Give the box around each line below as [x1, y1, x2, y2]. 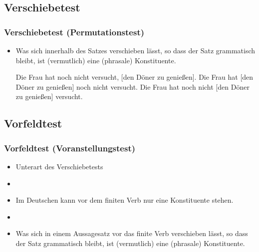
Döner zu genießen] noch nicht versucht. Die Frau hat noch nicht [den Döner [15, 81, 250, 92]
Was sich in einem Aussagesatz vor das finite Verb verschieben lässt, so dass [15, 228, 248, 239]
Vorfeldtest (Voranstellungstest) [4, 141, 136, 154]
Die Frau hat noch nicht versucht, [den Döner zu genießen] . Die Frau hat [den [15, 72, 254, 82]
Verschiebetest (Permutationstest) [4, 25, 145, 38]
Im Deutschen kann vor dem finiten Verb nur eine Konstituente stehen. [15, 195, 234, 205]
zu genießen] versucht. [15, 91, 83, 102]
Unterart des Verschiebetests [15, 161, 103, 171]
